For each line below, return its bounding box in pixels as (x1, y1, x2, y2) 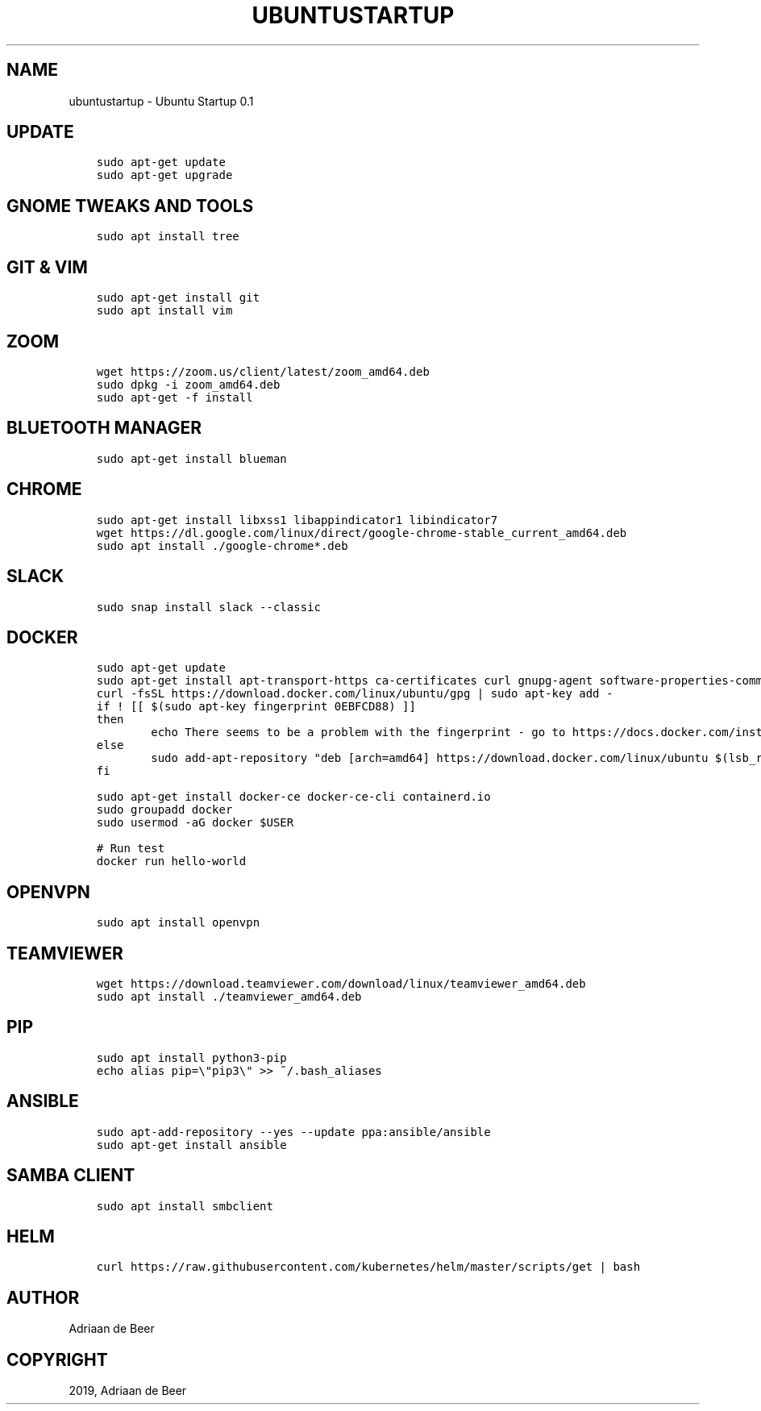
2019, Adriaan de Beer (69, 1384, 187, 1398)
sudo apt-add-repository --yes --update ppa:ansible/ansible (96, 1125, 491, 1138)
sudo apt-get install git (96, 291, 260, 305)
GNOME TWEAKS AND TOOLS (6, 195, 254, 216)
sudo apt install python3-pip (96, 1051, 287, 1064)
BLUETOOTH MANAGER (6, 418, 202, 439)
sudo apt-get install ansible (96, 1138, 287, 1151)
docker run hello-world (96, 855, 247, 868)
